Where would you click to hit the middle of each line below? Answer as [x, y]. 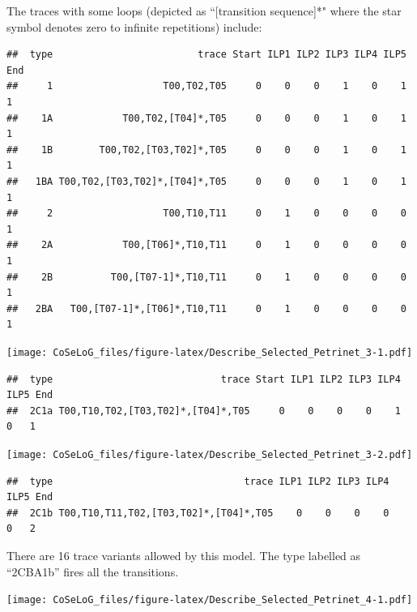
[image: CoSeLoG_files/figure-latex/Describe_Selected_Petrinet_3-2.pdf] [210, 454]
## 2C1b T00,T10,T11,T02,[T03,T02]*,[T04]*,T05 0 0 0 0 [198, 513]
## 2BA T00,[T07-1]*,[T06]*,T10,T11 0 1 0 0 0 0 [206, 308]
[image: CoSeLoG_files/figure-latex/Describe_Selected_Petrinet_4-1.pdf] [210, 600]
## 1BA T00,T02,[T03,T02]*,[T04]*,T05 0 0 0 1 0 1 [206, 181]
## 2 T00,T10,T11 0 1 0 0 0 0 [206, 214]
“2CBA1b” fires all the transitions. [93, 571]
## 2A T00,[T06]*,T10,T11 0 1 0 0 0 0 [206, 245]
